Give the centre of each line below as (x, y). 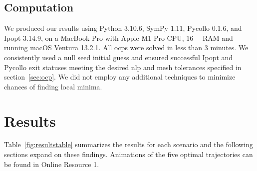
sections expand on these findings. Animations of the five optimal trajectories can (128, 154)
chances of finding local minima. (53, 86)
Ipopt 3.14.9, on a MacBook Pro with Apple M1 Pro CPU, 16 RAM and (119, 38)
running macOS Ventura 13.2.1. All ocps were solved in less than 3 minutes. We (126, 47)
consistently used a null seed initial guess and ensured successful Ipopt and (119, 57)
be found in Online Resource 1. (52, 164)
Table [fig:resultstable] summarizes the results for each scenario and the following (128, 144)
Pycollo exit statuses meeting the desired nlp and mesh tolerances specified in (123, 67)
